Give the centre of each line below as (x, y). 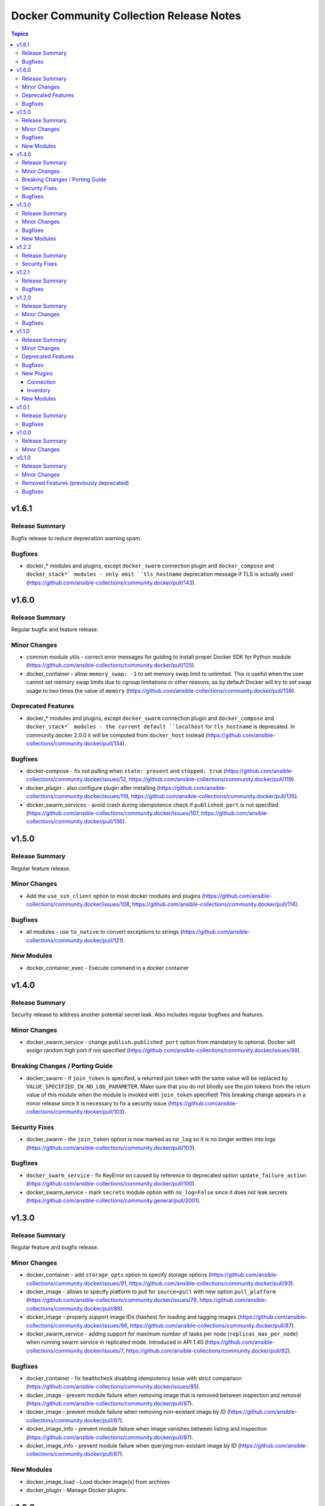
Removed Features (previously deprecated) (76, 483)
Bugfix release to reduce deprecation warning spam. (76, 538)
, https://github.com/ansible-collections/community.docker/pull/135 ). (213, 796)
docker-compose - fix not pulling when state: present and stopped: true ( (126, 771)
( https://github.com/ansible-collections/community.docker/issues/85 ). (113, 1387)
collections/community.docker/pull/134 (74, 743)
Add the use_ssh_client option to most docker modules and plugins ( (115, 896)
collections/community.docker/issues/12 (76, 780)
